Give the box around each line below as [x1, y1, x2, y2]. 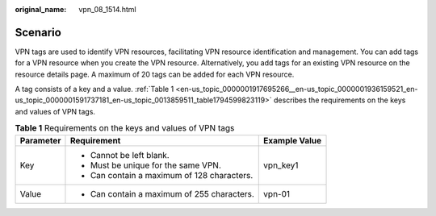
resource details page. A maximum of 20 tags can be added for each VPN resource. [15, 69, 295, 79]
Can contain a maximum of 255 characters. [90, 188, 254, 199]
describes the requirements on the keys [273, 95, 406, 105]
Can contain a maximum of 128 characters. [90, 169, 254, 181]
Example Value [263, 135, 322, 146]
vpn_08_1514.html [78, 5, 136, 14]
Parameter [19, 135, 61, 146]
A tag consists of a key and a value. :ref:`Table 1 [15, 85, 174, 94]
